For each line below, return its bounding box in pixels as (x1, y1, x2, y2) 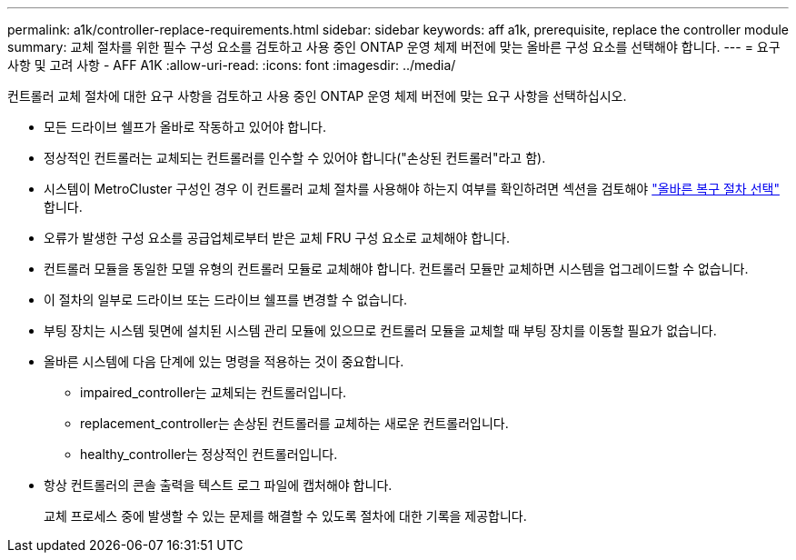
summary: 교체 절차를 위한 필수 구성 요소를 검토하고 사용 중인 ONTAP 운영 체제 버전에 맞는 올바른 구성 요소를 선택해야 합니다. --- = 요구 (7, 39, 781, 55)
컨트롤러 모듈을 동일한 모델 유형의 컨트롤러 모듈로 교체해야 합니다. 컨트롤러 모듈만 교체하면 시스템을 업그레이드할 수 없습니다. (44, 261, 749, 276)
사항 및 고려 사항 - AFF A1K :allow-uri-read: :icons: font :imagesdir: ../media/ (7, 57, 456, 73)
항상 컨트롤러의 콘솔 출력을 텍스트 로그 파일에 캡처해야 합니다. (44, 477, 393, 493)
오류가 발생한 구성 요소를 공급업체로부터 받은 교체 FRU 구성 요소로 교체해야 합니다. (44, 230, 510, 245)
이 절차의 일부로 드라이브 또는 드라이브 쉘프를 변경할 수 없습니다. (44, 292, 408, 307)
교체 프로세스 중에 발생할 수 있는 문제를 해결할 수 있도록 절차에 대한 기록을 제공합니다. (44, 508, 527, 524)
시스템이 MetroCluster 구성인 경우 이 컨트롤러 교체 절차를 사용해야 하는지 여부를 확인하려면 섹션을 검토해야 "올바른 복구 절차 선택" (44, 181, 780, 196)
